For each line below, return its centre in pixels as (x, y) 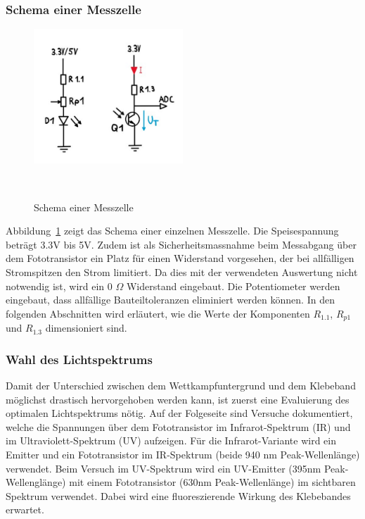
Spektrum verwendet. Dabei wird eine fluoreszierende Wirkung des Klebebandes (178, 495)
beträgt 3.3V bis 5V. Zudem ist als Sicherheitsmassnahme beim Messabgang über (181, 244)
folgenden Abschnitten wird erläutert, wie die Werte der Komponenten (158, 313)
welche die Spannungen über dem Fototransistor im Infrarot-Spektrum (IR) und (178, 426)
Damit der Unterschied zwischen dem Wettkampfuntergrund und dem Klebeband (181, 386)
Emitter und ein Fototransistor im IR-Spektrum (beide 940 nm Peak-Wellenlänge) (183, 455)
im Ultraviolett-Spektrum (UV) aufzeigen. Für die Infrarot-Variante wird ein (171, 440)
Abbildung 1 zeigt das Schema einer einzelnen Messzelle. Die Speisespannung (172, 231)
